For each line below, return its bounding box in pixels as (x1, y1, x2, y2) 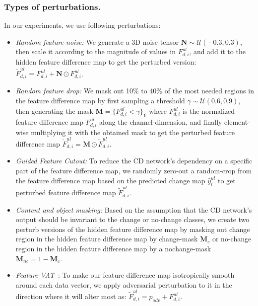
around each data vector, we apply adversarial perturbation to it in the (15, 279, 232, 290)
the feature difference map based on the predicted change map (15, 175, 205, 185)
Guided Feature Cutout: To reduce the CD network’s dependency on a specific (15, 155, 253, 166)
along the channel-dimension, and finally (99, 116, 222, 127)
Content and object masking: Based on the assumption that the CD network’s (15, 204, 252, 215)
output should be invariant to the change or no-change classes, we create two (15, 214, 250, 225)
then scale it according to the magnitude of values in (15, 46, 176, 57)
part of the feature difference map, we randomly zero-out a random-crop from (15, 165, 252, 175)
